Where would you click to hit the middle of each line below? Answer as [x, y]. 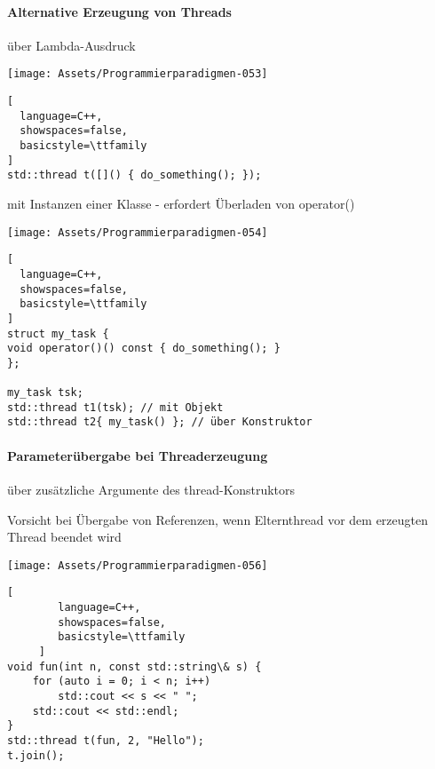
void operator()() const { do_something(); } [144, 349]
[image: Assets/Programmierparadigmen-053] [138, 74]
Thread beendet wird [64, 537]
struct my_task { [58, 333]
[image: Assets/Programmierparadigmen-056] [138, 565]
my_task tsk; [45, 393]
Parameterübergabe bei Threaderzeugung [138, 455]
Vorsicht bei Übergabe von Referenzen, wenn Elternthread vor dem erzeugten [218, 519]
